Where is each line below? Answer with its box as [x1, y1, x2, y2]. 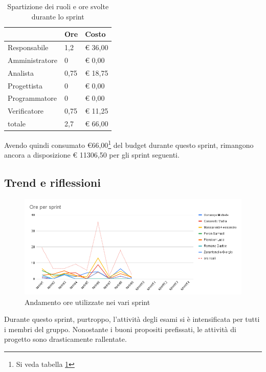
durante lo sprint [31, 11, 84, 21]
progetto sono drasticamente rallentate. [4, 334, 127, 344]
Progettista [8, 80, 42, 91]
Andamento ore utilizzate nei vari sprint [25, 296, 150, 307]
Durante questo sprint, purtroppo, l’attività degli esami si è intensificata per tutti [4, 314, 260, 324]
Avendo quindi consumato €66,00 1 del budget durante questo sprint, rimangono [4, 138, 254, 150]
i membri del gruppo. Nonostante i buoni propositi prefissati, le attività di [4, 323, 236, 334]
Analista [8, 67, 34, 78]
